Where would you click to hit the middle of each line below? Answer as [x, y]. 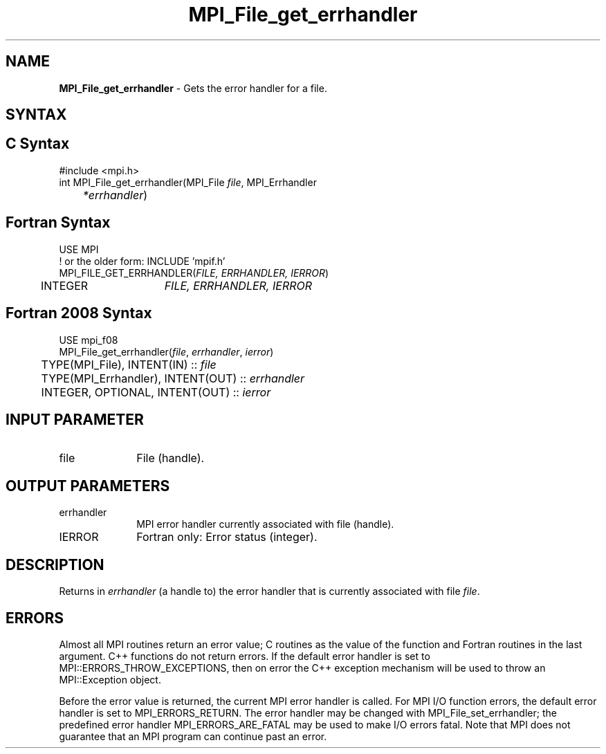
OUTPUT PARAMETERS [88, 486]
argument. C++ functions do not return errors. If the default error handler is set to [245, 656]
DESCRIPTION [55, 564]
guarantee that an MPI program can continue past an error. [193, 736]
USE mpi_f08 [89, 340]
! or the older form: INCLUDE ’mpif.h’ [142, 261]
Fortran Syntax [58, 223]
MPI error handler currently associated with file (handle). [265, 524]
